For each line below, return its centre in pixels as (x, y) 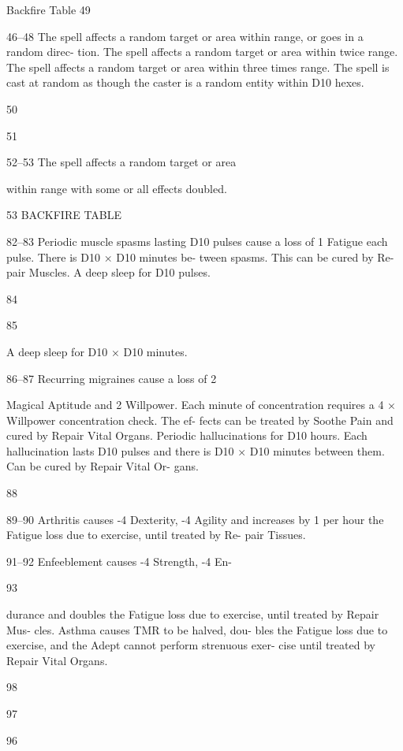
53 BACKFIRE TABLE (64, 215)
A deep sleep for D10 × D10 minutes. (97, 351)
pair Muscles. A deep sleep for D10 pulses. (108, 272)
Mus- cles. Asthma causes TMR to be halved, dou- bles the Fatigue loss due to (197, 629)
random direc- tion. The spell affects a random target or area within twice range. (202, 52)
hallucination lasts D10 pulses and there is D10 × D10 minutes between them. (196, 450)
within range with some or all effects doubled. (117, 188)
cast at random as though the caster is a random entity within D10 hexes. (185, 82)
